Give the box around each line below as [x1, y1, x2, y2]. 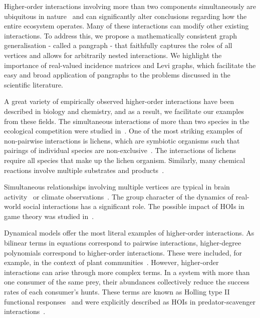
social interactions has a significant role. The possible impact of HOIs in [23, 201, 244, 211]
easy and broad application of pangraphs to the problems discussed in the [4, 69, 230, 80]
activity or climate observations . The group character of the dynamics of [4, 191, 233, 201]
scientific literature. [4, 79, 63, 89]
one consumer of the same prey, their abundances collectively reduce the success [4, 276, 249, 287]
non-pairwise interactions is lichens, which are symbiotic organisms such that [4, 135, 240, 145]
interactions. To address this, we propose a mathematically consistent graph [4, 30, 237, 40]
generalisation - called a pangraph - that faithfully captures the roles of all [4, 40, 232, 50]
